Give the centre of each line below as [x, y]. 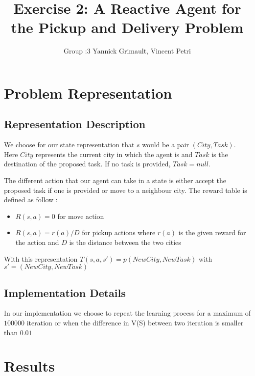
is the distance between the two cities [125, 242]
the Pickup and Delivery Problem [127, 27]
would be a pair [166, 145]
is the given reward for [212, 232]
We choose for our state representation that [69, 145]
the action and [37, 242]
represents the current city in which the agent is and [114, 154]
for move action [81, 216]
